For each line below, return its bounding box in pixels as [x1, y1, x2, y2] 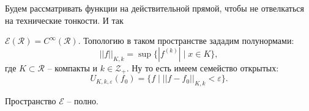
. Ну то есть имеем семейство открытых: [126, 61, 279, 74]
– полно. [67, 95, 99, 107]
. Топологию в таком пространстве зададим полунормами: [78, 34, 294, 47]
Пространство [5, 95, 56, 107]
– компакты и [47, 61, 98, 74]
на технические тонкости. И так [5, 13, 124, 26]
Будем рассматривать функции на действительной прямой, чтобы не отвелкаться [5, 2, 304, 14]
